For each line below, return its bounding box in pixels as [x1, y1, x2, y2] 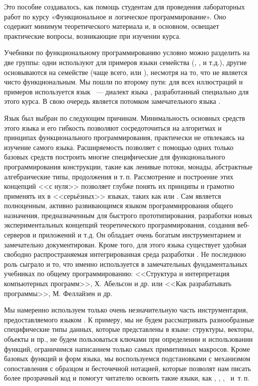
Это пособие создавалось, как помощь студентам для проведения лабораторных [4, 1, 245, 11]
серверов [4, 230, 30, 240]
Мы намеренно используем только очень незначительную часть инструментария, [4, 305, 248, 315]
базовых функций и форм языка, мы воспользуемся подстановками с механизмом [4, 353, 251, 364]
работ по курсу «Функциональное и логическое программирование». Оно [4, 11, 226, 21]
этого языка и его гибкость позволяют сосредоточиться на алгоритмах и [4, 122, 222, 133]
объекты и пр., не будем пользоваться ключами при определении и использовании [4, 334, 253, 344]
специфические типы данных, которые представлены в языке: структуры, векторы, [4, 324, 254, 334]
